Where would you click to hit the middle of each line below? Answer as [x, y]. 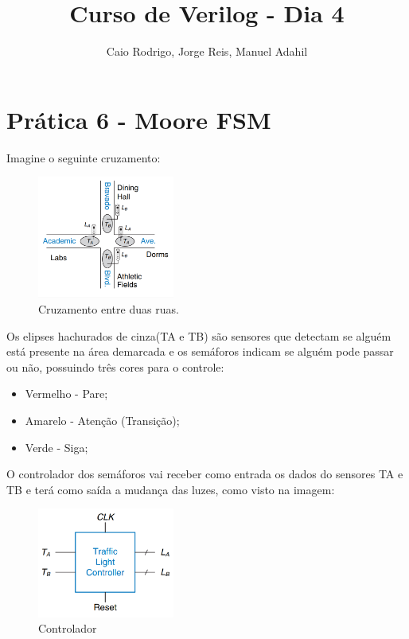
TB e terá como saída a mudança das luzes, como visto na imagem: [171, 489]
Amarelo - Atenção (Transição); [102, 421]
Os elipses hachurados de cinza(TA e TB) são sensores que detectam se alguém [199, 335]
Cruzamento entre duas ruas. [109, 309]
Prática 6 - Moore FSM [139, 119]
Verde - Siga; [56, 447]
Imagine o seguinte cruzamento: [84, 157]
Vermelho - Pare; [66, 394]
